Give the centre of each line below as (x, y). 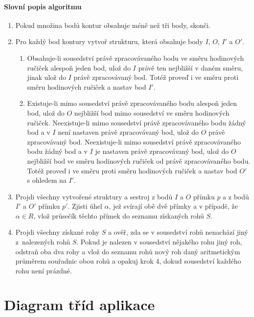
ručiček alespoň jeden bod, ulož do (79, 67)
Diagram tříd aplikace (80, 304)
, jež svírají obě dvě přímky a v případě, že (173, 206)
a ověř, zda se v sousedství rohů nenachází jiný (178, 232)
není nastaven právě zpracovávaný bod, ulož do (128, 132)
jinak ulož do (46, 77)
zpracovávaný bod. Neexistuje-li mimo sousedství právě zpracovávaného (134, 141)
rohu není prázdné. (44, 270)
